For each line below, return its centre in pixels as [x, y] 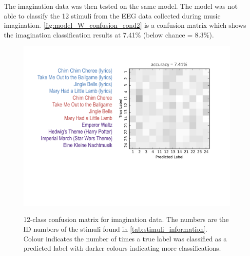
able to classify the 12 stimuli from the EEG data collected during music [112, 15]
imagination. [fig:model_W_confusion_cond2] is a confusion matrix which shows [125, 25]
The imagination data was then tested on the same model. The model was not [121, 6]
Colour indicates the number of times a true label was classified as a [125, 238]
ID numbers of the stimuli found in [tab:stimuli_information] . [116, 229]
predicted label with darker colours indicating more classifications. [122, 248]
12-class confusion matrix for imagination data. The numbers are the [126, 219]
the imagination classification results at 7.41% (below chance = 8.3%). [109, 34]
